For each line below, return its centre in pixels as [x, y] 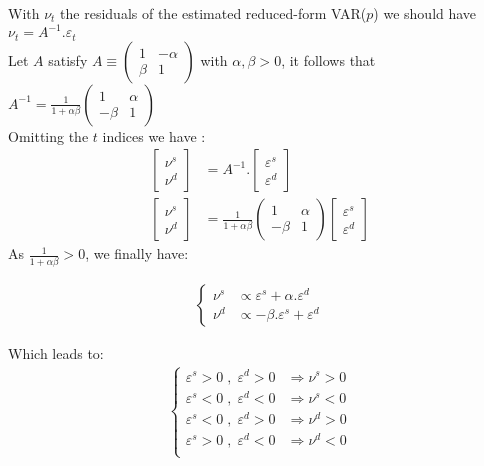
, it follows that [328, 59]
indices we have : [154, 135]
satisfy [68, 59]
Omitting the [48, 135]
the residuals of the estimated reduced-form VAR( [213, 13]
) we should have [425, 13]
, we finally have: [137, 253]
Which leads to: [56, 352]
